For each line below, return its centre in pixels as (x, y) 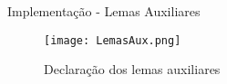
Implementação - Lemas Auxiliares (104, 11)
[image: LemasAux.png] (113, 40)
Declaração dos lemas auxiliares (132, 69)
